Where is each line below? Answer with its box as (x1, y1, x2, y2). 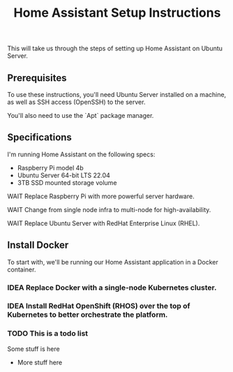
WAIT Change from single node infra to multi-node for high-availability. (7, 205, 211, 214)
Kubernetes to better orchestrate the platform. (7, 310, 168, 320)
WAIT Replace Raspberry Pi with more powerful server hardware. (7, 192, 195, 200)
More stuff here (17, 358, 63, 366)
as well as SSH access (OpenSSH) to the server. (7, 98, 146, 106)
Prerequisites (7, 72, 67, 84)
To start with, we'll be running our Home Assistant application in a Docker (7, 258, 218, 266)
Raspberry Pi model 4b (17, 163, 84, 172)
